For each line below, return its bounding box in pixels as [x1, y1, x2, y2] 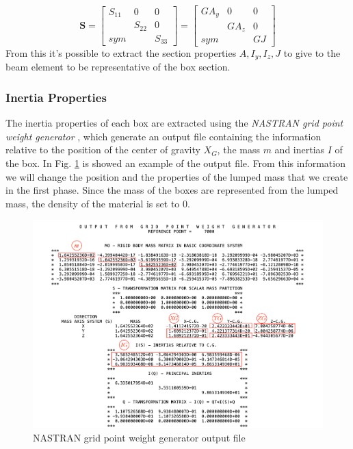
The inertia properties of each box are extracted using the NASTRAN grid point [5, 116, 343, 130]
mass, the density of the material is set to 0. [5, 196, 190, 210]
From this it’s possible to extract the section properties [5, 46, 237, 60]
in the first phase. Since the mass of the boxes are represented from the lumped [5, 183, 339, 197]
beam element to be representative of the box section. [5, 60, 231, 74]
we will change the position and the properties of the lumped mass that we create [5, 169, 348, 183]
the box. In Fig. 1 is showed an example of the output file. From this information [5, 156, 345, 170]
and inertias [274, 142, 325, 157]
